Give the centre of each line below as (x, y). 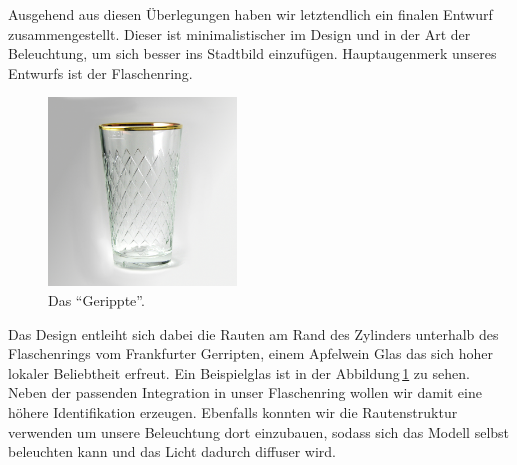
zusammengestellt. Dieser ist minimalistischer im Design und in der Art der (239, 33)
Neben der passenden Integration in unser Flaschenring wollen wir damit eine (245, 392)
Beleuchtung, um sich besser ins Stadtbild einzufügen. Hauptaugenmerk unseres (252, 53)
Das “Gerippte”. (96, 299)
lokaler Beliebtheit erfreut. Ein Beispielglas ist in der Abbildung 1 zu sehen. (239, 372)
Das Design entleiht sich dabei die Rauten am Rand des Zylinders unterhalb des (253, 333)
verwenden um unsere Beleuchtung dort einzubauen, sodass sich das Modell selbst (259, 431)
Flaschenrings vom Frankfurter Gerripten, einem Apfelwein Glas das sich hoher (251, 353)
